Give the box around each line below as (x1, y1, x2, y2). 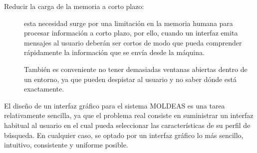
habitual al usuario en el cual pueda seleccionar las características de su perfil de (4, 119, 251, 130)
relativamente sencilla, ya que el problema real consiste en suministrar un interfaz (4, 110, 254, 120)
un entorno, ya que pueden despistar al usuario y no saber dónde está (24, 73, 237, 84)
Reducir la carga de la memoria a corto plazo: (4, 1, 144, 11)
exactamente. (24, 83, 64, 94)
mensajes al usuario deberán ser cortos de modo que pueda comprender (24, 37, 242, 47)
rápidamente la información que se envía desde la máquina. (24, 47, 205, 57)
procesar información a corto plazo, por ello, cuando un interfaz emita (24, 27, 238, 38)
